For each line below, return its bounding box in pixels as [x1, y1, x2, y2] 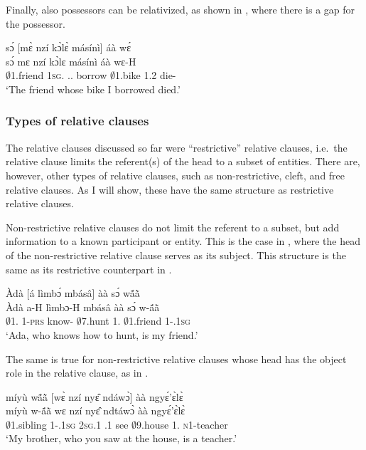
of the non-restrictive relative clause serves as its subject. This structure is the [6, 247, 346, 262]
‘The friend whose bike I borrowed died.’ [6, 81, 181, 96]
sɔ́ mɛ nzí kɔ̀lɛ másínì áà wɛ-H [6, 53, 136, 68]
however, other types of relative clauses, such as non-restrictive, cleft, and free [6, 167, 345, 182]
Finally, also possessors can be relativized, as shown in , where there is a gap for [6, 2, 355, 16]
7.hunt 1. [81, 313, 121, 328]
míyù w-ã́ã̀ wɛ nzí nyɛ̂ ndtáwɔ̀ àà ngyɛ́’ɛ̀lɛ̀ [6, 403, 185, 418]
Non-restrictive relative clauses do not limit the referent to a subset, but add [6, 219, 340, 234]
